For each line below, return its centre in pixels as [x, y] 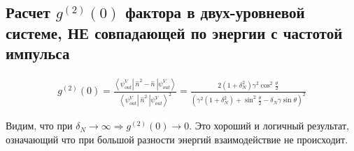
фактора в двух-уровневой [215, 12]
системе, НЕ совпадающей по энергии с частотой [174, 32]
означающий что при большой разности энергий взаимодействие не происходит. [177, 139]
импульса [38, 53]
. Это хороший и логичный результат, [269, 126]
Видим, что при [39, 126]
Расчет [28, 12]
